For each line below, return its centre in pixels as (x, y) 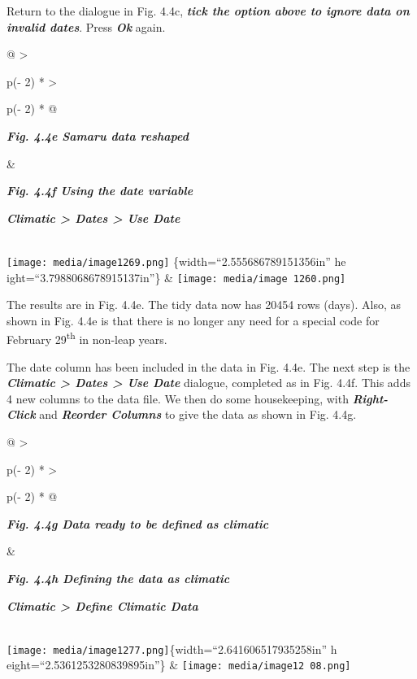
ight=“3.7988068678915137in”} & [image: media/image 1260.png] (176, 277)
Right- (370, 398)
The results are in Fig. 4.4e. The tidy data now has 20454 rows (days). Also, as (204, 305)
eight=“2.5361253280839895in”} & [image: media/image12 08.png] (179, 665)
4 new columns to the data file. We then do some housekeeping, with (178, 398)
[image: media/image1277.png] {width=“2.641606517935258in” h (172, 649)
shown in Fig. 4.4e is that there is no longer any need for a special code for (193, 320)
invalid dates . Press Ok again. (86, 26)
